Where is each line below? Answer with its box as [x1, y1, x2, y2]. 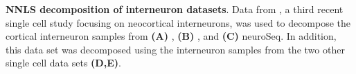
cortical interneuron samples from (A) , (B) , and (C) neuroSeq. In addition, [6, 29, 337, 43]
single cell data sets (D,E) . [6, 56, 121, 70]
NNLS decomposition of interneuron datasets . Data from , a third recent [6, 2, 344, 16]
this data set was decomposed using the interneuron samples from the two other [6, 42, 345, 56]
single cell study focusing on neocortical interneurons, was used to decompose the [6, 15, 351, 29]
